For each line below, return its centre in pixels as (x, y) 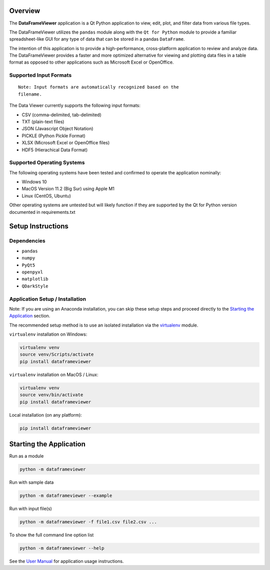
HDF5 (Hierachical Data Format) (55, 150)
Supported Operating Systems (47, 163)
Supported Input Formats (40, 75)
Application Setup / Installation (48, 299)
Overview (25, 11)
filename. (30, 94)
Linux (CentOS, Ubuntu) (46, 196)
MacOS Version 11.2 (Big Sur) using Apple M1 (68, 189)
